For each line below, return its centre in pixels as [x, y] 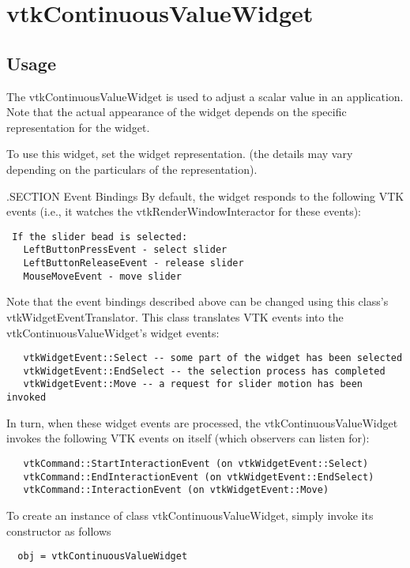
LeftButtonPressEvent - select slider [125, 250]
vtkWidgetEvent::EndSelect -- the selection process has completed [204, 371]
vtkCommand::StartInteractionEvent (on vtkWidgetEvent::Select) [196, 463]
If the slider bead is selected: [100, 237]
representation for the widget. [78, 127]
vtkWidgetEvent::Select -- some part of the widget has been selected [213, 358]
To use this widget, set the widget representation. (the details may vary [180, 154]
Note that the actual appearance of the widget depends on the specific [177, 112]
